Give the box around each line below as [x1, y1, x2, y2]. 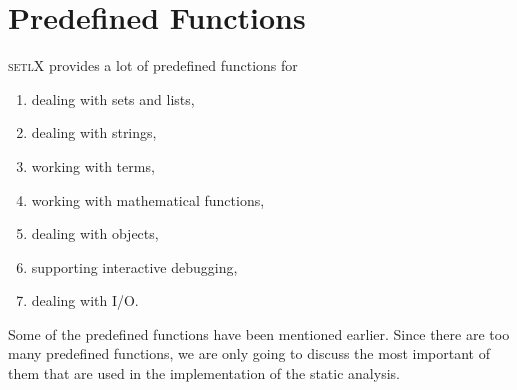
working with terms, [31, 155, 155, 176]
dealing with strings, [31, 122, 157, 143]
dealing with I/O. [31, 290, 139, 311]
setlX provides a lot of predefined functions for [8, 55, 298, 76]
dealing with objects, [31, 223, 159, 244]
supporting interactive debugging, [31, 256, 238, 277]
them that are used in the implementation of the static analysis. [8, 363, 400, 384]
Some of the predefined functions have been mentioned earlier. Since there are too [8, 323, 510, 344]
